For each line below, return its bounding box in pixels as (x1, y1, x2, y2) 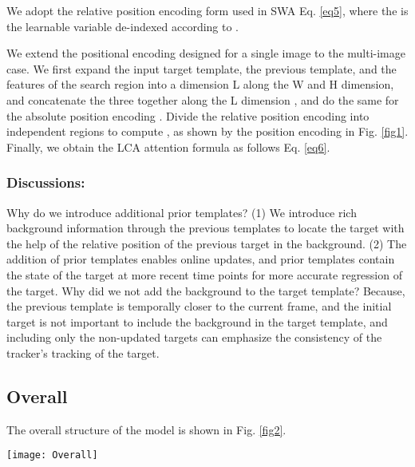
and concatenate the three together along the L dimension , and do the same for (6, 91, 399, 108)
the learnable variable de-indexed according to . (6, 18, 239, 34)
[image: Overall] (6, 449, 98, 461)
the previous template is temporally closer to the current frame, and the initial (6, 298, 392, 315)
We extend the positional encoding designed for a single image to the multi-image (6, 45, 405, 61)
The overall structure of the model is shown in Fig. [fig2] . (6, 421, 287, 437)
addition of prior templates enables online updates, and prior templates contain (6, 251, 395, 267)
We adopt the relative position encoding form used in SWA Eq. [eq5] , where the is (6, 2, 409, 18)
